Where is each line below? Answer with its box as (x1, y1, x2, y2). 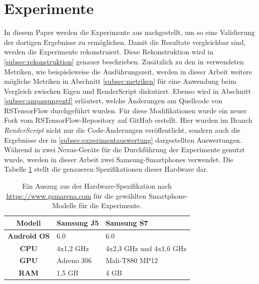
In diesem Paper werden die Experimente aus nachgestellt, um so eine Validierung (4, 27, 255, 37)
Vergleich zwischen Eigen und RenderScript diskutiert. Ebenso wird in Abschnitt (4, 85, 252, 96)
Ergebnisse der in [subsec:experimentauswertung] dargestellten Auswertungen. (4, 134, 242, 145)
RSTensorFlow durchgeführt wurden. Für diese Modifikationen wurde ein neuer (4, 105, 247, 115)
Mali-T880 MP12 (105, 255, 158, 266)
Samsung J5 (56, 217, 99, 228)
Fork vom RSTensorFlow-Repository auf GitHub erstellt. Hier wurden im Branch (4, 115, 253, 125)
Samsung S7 (105, 217, 148, 228)
